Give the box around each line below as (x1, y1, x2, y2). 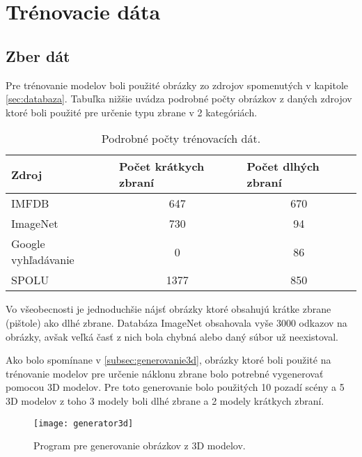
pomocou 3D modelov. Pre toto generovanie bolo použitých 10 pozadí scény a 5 (6, 380, 345, 394)
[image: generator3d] (33, 418, 134, 428)
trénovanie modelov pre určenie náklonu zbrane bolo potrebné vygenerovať (6, 366, 324, 380)
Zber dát (6, 45, 70, 66)
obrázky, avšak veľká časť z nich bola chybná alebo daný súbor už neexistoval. (6, 329, 338, 343)
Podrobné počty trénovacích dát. (101, 130, 261, 147)
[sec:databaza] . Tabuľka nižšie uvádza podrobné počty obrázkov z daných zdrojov (6, 91, 352, 106)
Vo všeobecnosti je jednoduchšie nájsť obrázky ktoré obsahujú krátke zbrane (6, 302, 331, 316)
